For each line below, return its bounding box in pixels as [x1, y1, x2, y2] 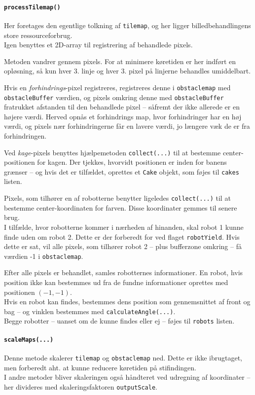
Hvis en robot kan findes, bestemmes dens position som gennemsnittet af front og [4, 296, 251, 307]
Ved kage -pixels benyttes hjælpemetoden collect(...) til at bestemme [4, 147, 221, 157]
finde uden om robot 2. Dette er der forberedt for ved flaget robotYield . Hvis [4, 231, 240, 242]
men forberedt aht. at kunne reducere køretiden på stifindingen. [4, 362, 196, 372]
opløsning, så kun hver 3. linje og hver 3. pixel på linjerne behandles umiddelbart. [4, 66, 251, 76]
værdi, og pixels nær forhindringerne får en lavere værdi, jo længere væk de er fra [4, 121, 250, 131]
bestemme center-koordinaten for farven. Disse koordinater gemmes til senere [4, 202, 237, 213]
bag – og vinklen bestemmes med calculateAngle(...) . [4, 306, 176, 316]
